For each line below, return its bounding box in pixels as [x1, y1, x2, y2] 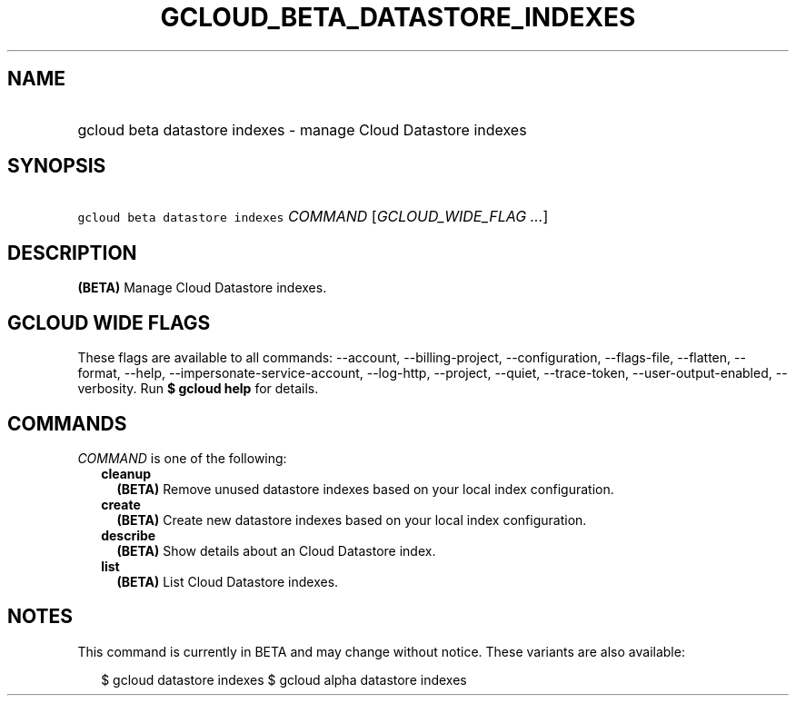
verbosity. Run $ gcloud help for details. [77, 381, 319, 397]
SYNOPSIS [7, 154, 106, 178]
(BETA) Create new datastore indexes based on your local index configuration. [116, 511, 587, 528]
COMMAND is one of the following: [77, 450, 287, 466]
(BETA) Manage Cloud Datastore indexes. [77, 280, 327, 296]
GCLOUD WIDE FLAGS [7, 311, 211, 334]
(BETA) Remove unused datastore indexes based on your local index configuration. [116, 480, 614, 497]
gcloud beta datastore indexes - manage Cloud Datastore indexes [77, 120, 527, 139]
